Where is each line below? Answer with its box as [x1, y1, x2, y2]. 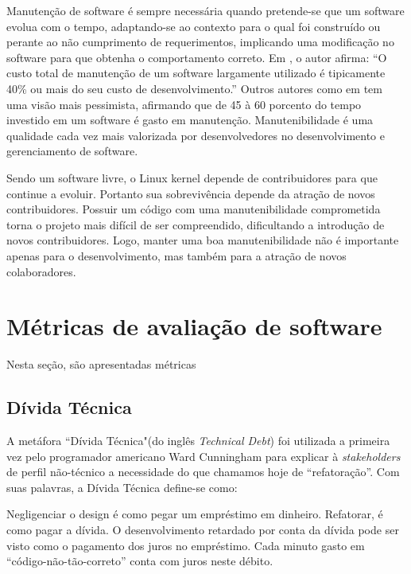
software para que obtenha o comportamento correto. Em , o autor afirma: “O [6, 49, 387, 65]
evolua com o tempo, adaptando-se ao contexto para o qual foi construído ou [6, 18, 381, 34]
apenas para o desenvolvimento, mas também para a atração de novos [6, 247, 347, 264]
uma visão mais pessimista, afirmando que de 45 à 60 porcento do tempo [6, 96, 362, 112]
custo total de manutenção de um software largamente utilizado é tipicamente [6, 64, 386, 81]
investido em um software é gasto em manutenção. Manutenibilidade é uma [6, 111, 374, 128]
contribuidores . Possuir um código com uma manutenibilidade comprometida [6, 201, 381, 217]
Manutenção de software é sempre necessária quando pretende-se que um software [6, 2, 405, 18]
